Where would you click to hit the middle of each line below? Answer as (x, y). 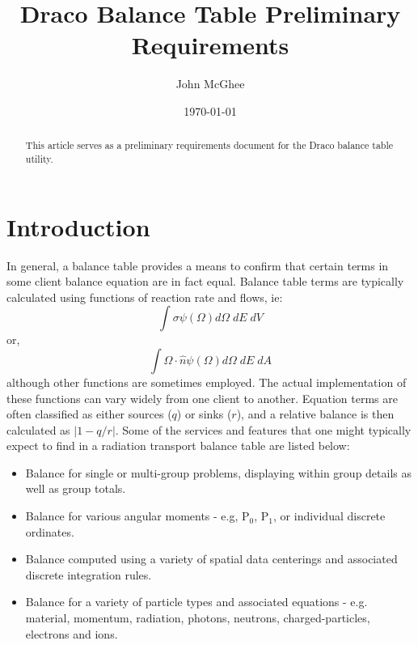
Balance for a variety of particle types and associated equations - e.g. (196, 602)
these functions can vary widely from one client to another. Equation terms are (203, 398)
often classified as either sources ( (89, 414)
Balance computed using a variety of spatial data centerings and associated (211, 559)
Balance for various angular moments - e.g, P (137, 516)
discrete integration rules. (89, 574)
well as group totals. (76, 488)
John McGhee (210, 84)
